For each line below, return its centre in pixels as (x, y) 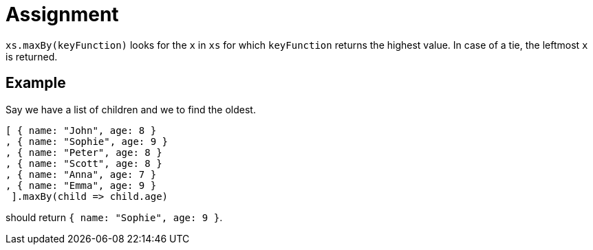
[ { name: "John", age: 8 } (81, 130)
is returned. (32, 56)
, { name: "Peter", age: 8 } (84, 152)
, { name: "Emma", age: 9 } (81, 185)
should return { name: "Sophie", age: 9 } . (114, 217)
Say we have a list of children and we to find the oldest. (131, 109)
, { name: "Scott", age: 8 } (84, 163)
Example (36, 83)
